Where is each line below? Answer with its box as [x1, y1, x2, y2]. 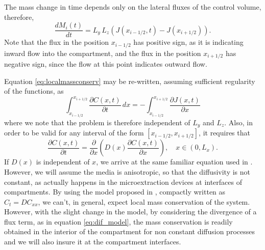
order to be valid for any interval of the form [4, 127, 144, 138]
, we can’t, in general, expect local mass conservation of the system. [38, 196, 250, 207]
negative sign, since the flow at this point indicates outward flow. [4, 59, 207, 69]
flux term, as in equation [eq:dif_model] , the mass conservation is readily [4, 216, 233, 227]
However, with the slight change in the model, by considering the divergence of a [4, 206, 257, 217]
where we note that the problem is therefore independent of [4, 117, 190, 127]
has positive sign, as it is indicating [133, 37, 244, 47]
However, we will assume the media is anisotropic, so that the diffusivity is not [4, 166, 251, 177]
